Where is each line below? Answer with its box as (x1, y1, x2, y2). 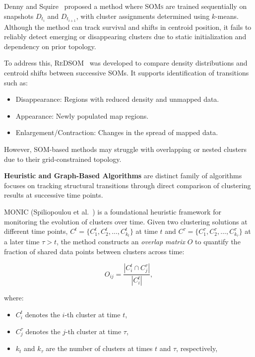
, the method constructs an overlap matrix (57, 236, 186, 247)
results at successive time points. (4, 190, 103, 200)
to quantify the (195, 236, 241, 247)
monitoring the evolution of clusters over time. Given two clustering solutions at (4, 216, 248, 226)
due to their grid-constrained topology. (4, 153, 122, 164)
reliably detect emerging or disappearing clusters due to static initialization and (4, 31, 247, 42)
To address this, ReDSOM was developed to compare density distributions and (4, 58, 248, 68)
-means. (215, 10, 239, 21)
